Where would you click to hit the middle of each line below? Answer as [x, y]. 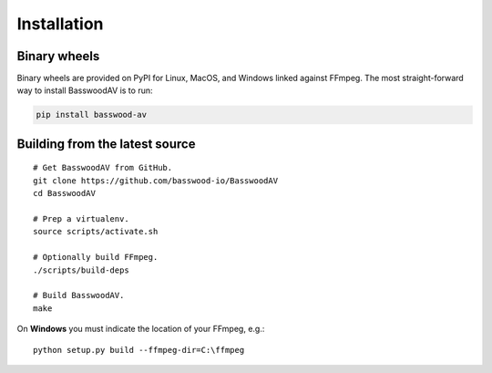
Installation [60, 24]
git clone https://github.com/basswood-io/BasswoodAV [155, 181]
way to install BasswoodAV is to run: [85, 90]
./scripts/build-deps [81, 270]
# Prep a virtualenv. [81, 219]
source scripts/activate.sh [96, 232]
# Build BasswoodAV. [79, 295]
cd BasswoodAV [64, 193]
